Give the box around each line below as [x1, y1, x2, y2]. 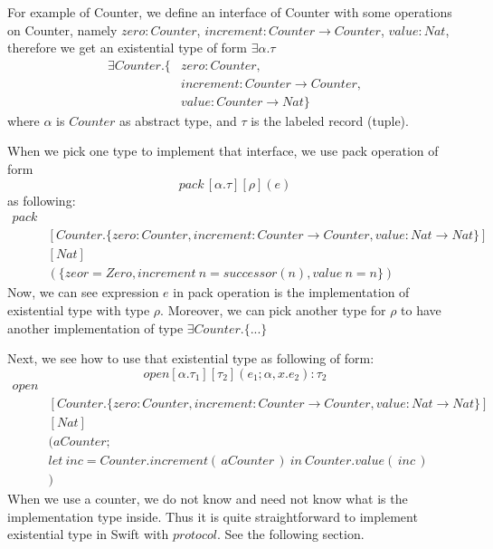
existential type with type [7, 300, 150, 319]
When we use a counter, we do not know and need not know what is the [7, 488, 408, 507]
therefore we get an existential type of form [7, 38, 248, 57]
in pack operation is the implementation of [173, 283, 410, 302]
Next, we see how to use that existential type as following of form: [7, 349, 374, 368]
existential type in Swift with [7, 525, 169, 544]
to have [401, 300, 441, 319]
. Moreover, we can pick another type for [160, 300, 386, 319]
